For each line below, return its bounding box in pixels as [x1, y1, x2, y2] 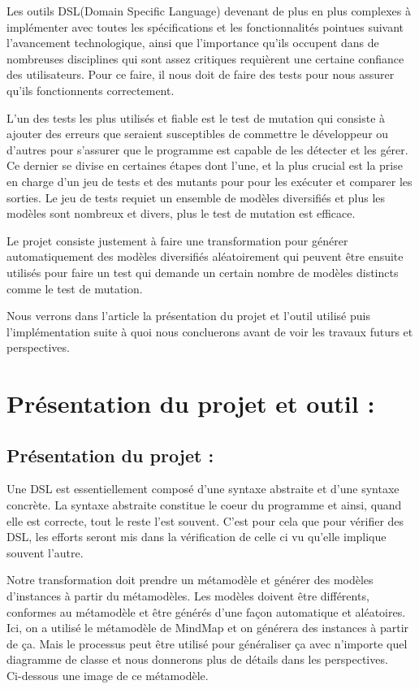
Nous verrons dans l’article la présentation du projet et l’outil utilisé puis [6, 307, 370, 324]
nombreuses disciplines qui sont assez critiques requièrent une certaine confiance [6, 50, 404, 67]
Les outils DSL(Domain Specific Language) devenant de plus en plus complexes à [6, 2, 411, 19]
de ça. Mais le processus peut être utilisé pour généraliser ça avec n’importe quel [6, 635, 408, 652]
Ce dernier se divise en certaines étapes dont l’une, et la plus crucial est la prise [6, 157, 403, 174]
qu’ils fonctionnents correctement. [6, 81, 175, 98]
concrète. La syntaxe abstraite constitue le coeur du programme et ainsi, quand [6, 496, 402, 513]
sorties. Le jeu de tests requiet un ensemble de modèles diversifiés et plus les [6, 188, 386, 206]
